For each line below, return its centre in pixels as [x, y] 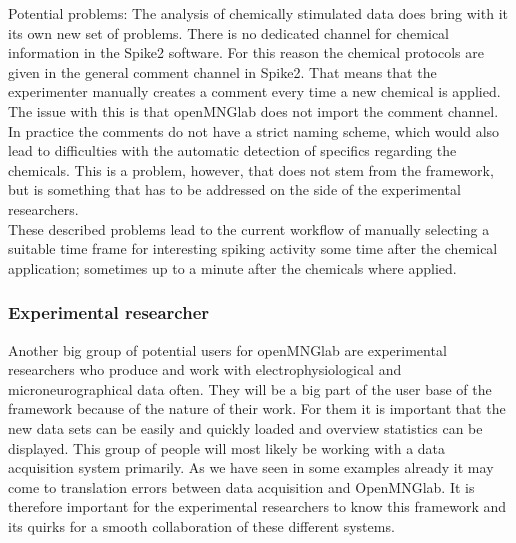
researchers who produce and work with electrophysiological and [205, 369]
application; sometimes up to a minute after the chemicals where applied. [232, 267]
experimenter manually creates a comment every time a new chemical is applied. [254, 91]
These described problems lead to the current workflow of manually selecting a [249, 228]
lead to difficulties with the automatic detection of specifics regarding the [232, 150]
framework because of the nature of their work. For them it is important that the [257, 408]
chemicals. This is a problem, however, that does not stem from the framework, [251, 169]
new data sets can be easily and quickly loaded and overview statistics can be [245, 427]
